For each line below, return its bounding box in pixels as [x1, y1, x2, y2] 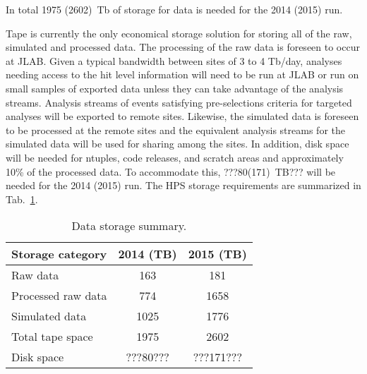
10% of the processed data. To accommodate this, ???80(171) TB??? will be [6, 164, 336, 179]
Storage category [11, 246, 107, 263]
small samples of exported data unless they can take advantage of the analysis [6, 80, 344, 95]
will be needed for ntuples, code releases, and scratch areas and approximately [6, 150, 344, 164]
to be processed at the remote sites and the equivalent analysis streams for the [6, 122, 345, 137]
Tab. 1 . [6, 191, 38, 206]
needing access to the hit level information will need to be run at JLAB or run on [6, 67, 359, 82]
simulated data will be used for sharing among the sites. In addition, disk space [6, 136, 349, 151]
